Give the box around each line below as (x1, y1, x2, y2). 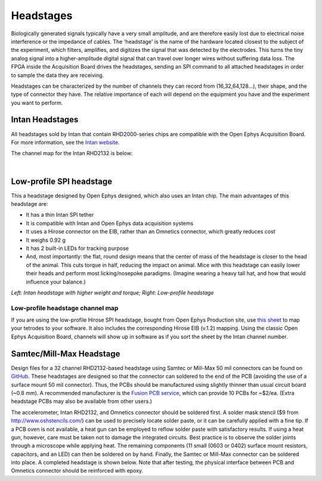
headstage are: (11, 201, 48, 208)
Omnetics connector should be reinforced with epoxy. (11, 467, 143, 474)
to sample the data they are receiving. (11, 72, 104, 79)
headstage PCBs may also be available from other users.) (11, 397, 152, 405)
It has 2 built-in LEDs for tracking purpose (26, 245, 129, 252)
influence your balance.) (26, 278, 86, 285)
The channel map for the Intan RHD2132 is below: (11, 150, 133, 157)
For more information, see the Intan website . (11, 138, 120, 146)
